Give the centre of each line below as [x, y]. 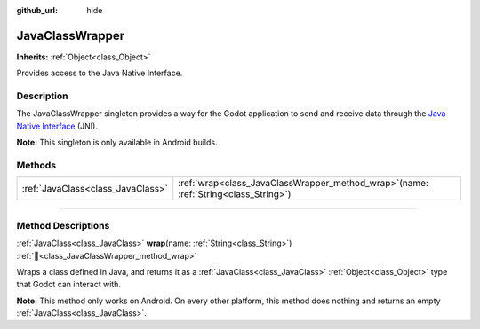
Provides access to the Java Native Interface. [100, 73]
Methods [36, 165]
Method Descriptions [63, 225]
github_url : [37, 10]
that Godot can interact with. [69, 285]
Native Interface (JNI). [57, 126]
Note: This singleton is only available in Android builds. [117, 143]
